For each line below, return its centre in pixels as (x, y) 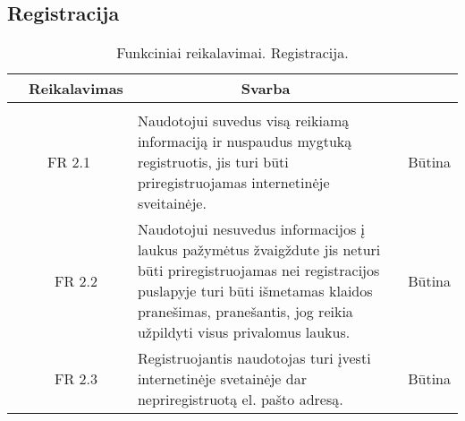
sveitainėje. (172, 203)
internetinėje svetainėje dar (222, 379)
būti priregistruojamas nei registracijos (258, 271)
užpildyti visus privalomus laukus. (244, 332)
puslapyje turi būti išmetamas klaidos (255, 291)
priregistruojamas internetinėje (233, 183)
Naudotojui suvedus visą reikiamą (243, 121)
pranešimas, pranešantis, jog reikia (245, 312)
